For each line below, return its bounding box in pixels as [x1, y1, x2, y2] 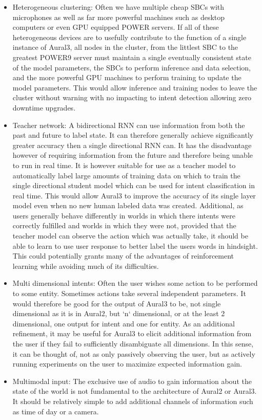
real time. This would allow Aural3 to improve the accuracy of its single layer [12, 190, 256, 200]
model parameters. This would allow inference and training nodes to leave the [12, 82, 257, 93]
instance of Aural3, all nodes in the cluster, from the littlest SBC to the [12, 42, 238, 52]
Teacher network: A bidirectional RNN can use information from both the [12, 119, 245, 130]
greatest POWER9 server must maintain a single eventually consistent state [12, 51, 251, 62]
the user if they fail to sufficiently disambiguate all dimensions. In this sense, [12, 338, 254, 349]
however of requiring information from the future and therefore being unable [12, 150, 253, 160]
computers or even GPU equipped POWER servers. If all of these [12, 22, 219, 32]
